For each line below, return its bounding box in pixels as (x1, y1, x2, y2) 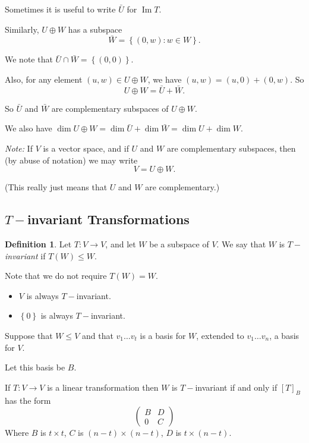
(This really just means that (5, 181, 108, 193)
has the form (5, 394, 51, 406)
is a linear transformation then (47, 381, 159, 393)
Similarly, (5, 23, 39, 35)
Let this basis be (5, 361, 65, 373)
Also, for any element (5, 73, 83, 85)
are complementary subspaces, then (166, 142, 296, 154)
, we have (147, 73, 182, 85)
